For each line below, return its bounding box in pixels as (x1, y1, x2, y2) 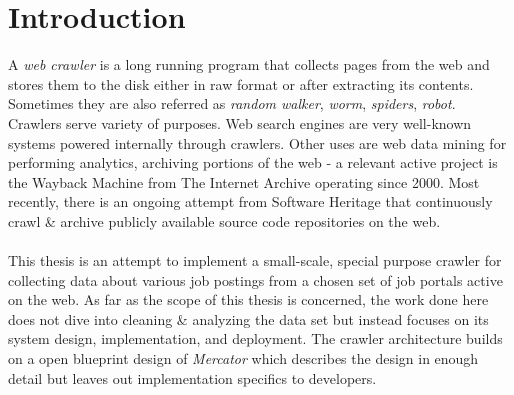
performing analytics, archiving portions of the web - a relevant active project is (8, 152, 498, 173)
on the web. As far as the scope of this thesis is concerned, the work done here (8, 289, 489, 310)
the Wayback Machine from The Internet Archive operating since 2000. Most (8, 171, 480, 192)
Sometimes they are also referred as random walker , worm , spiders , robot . (8, 93, 456, 114)
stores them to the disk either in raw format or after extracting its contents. (8, 73, 474, 94)
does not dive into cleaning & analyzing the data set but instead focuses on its (8, 308, 489, 329)
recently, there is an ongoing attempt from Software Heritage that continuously (8, 191, 493, 212)
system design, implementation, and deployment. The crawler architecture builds (8, 328, 503, 349)
